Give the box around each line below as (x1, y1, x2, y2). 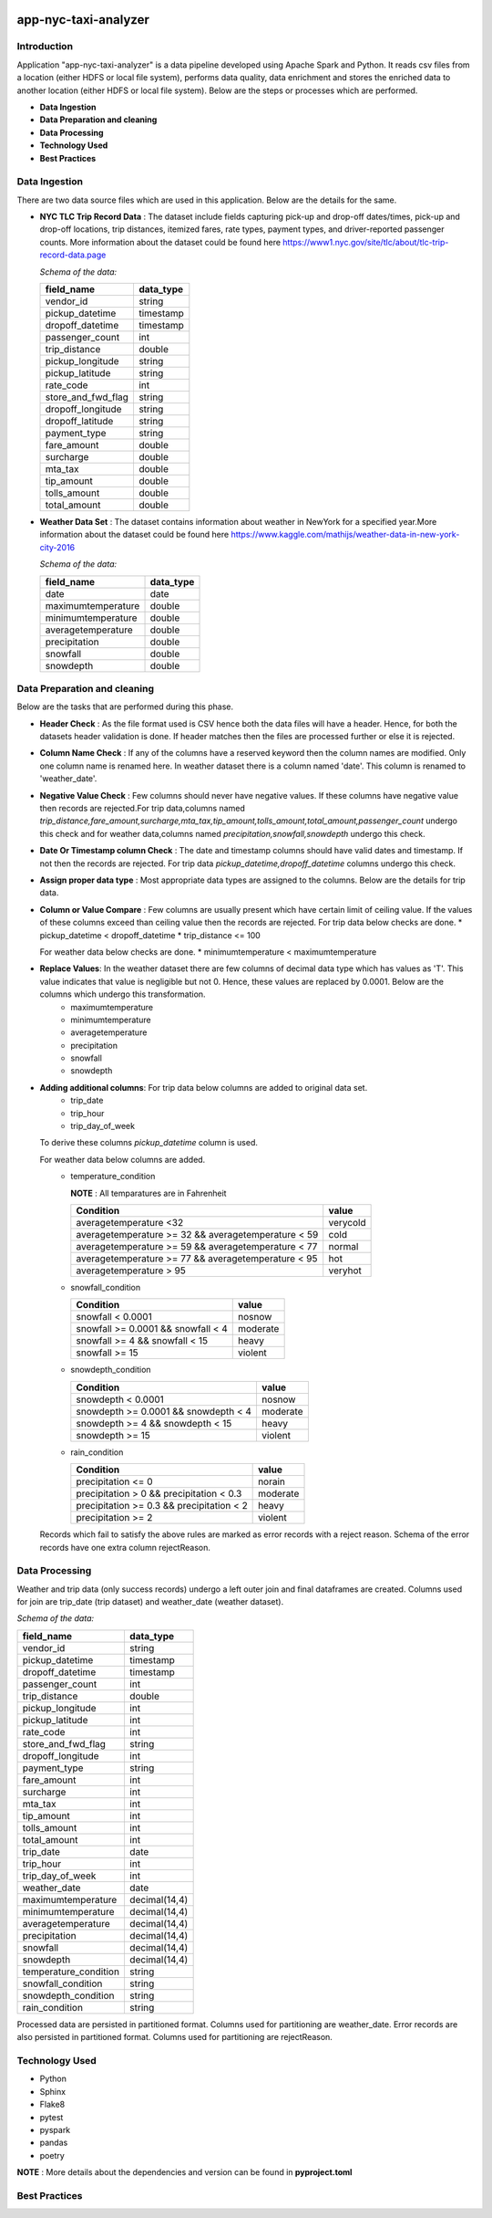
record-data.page (39, 249, 107, 260)
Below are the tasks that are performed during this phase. (16, 701, 234, 712)
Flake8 (39, 2099, 66, 2110)
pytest (39, 2111, 64, 2122)
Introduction (16, 40, 73, 53)
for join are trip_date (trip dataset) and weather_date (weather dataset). (16, 1596, 284, 1607)
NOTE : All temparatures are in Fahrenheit (70, 1187, 227, 1198)
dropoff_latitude (45, 414, 114, 427)
